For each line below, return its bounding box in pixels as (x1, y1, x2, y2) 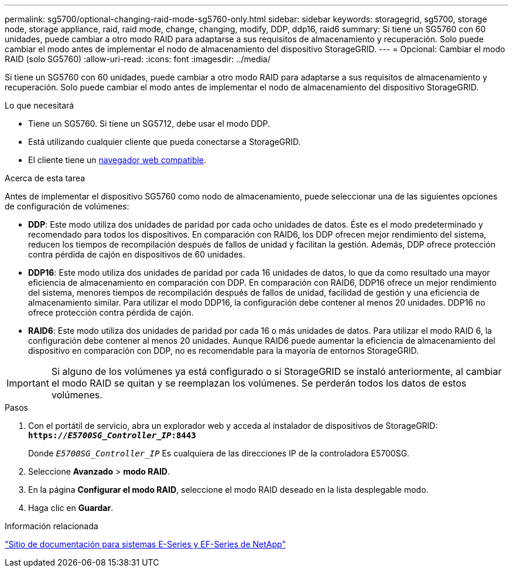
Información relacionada (5, 521, 98, 531)
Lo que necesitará (5, 100, 74, 110)
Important (6, 377, 49, 389)
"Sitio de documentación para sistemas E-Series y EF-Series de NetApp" (5, 539, 286, 549)
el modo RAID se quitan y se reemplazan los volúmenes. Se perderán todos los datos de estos (51, 377, 467, 389)
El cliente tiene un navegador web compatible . (28, 155, 207, 165)
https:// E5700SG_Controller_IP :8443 (28, 431, 196, 440)
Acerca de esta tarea (5, 173, 85, 183)
